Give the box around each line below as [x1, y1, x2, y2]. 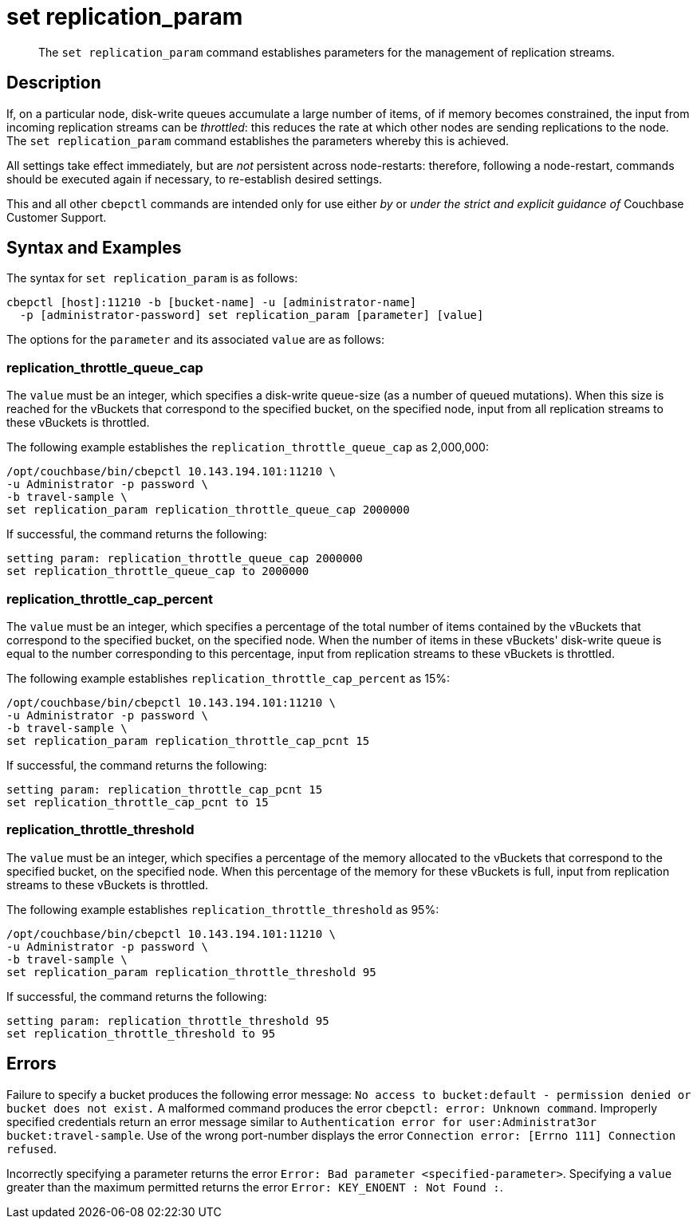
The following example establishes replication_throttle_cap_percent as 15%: [6, 671, 451, 685]
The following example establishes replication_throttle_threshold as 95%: [6, 902, 439, 916]
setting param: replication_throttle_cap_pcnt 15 [6, 782, 323, 796]
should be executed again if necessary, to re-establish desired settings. [6, 171, 383, 186]
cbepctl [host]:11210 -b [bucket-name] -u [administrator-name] [6, 296, 417, 309]
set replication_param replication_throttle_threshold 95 [6, 965, 376, 979]
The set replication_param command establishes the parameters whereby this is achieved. [6, 133, 510, 148]
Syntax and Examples [6, 238, 182, 258]
